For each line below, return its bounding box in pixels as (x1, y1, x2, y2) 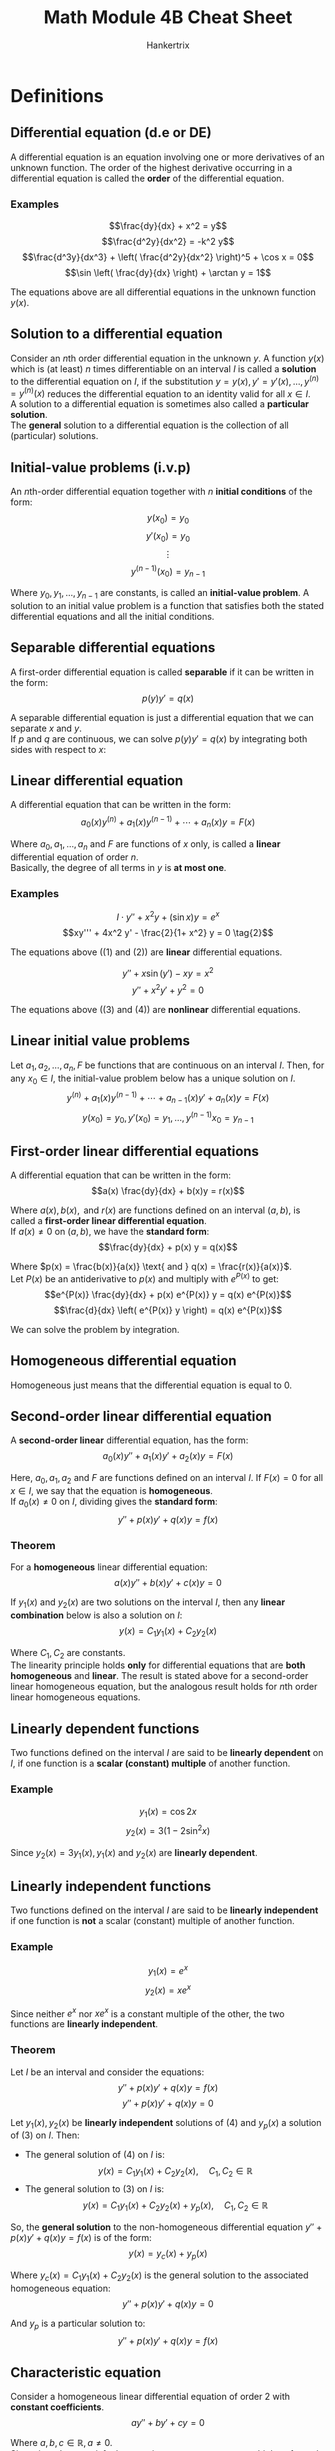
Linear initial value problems (10, 1032, 191, 1050)
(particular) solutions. (10, 430, 99, 442)
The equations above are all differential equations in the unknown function (10, 286, 317, 298)
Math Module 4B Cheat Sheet (43, 6, 293, 29)
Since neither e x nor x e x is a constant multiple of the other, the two (10, 2006, 285, 2020)
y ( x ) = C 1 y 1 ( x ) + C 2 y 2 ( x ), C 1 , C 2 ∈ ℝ (98, 2165, 253, 2180)
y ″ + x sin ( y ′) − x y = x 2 (122, 965, 214, 979)
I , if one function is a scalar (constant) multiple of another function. (10, 1757, 291, 1770)
